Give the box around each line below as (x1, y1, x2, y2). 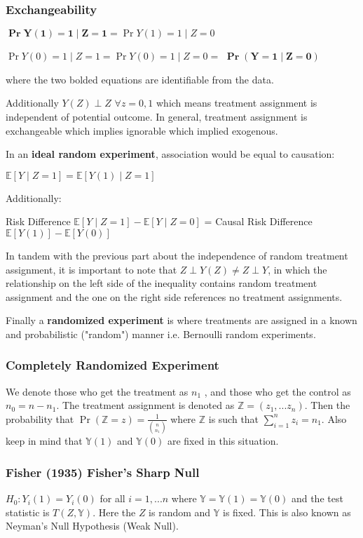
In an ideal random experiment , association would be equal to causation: (6, 147, 335, 161)
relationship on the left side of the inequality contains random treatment (6, 276, 317, 290)
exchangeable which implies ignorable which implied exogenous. (6, 123, 278, 137)
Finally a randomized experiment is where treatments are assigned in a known (6, 313, 357, 328)
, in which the (268, 262, 327, 276)
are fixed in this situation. (167, 433, 279, 448)
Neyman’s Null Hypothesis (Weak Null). (6, 518, 179, 533)
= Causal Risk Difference (204, 214, 313, 229)
